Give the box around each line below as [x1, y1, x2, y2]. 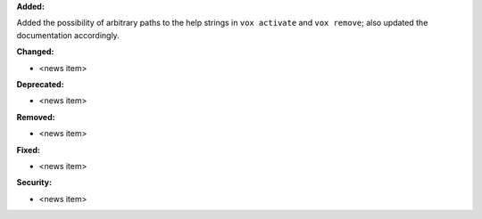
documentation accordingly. [16, 29, 120, 40]
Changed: [16, 46, 54, 57]
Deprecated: [16, 78, 64, 89]
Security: [16, 177, 53, 188]
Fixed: [16, 144, 40, 155]
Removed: [16, 111, 55, 122]
